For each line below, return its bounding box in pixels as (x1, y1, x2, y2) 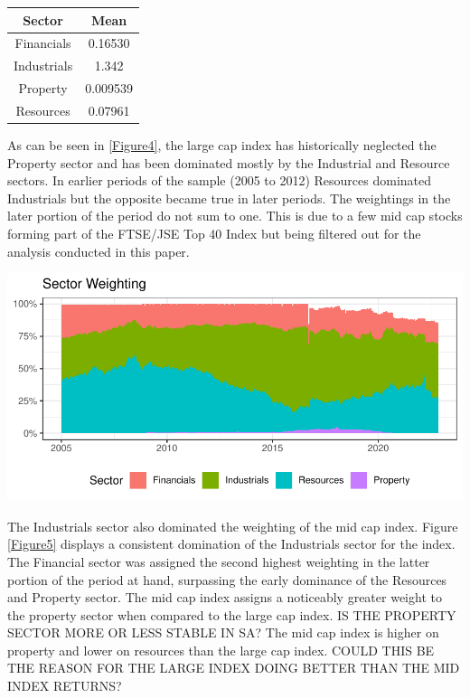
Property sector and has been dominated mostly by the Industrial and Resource (7, 153, 450, 172)
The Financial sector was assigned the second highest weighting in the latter (7, 552, 430, 571)
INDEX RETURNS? (7, 676, 122, 695)
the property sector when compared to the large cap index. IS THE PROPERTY (7, 605, 456, 624)
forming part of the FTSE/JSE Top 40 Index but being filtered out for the (7, 223, 421, 242)
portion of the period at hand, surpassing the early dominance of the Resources (7, 570, 447, 589)
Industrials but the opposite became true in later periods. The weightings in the (7, 188, 451, 207)
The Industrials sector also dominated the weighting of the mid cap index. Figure (7, 516, 458, 535)
